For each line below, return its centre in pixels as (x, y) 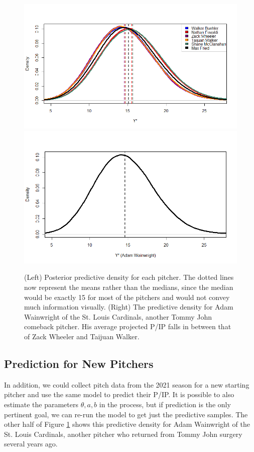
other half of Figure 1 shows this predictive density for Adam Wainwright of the (127, 424)
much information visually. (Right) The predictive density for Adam (129, 307)
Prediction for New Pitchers (79, 363)
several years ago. (31, 444)
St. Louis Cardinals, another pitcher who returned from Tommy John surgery (123, 434)
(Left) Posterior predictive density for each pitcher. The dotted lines (129, 277)
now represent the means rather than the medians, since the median (129, 287)
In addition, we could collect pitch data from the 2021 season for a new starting (127, 384)
